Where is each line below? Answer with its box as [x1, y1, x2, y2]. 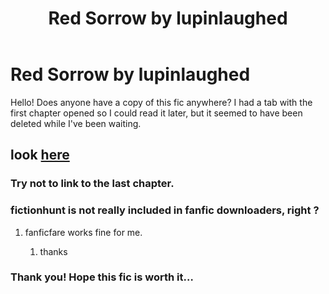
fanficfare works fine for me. [24, 226, 143, 238]
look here [10, 147, 70, 164]
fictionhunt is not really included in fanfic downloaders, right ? [10, 203, 320, 217]
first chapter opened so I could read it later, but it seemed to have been [10, 107, 303, 119]
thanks [39, 245, 68, 257]
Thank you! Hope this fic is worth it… [10, 270, 194, 284]
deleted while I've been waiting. [10, 117, 142, 129]
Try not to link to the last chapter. [10, 177, 175, 191]
